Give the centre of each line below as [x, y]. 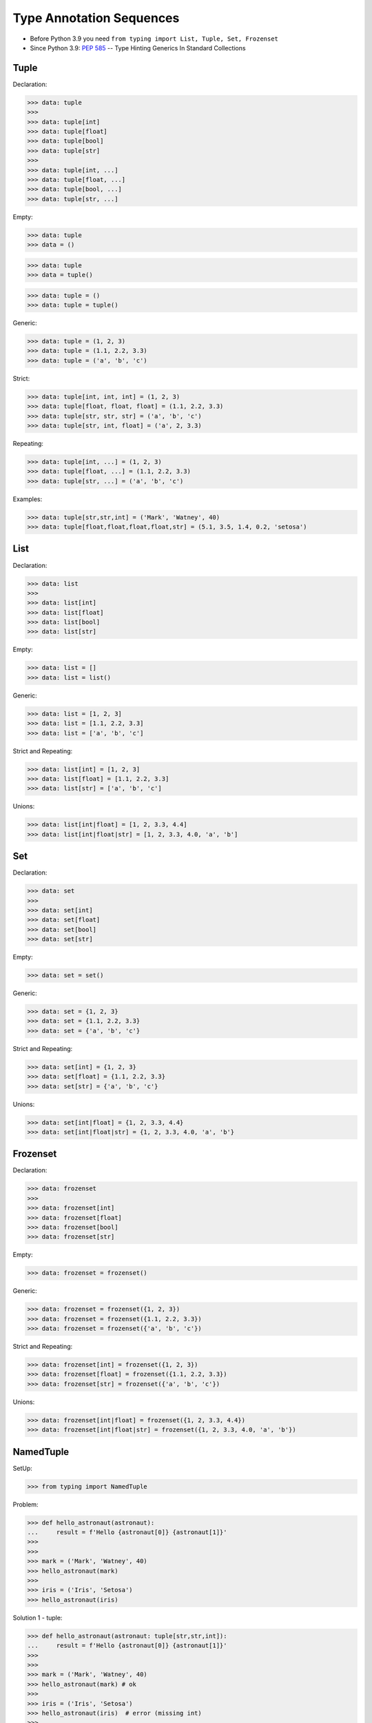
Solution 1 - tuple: [38, 1618]
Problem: [25, 1504]
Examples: [28, 499]
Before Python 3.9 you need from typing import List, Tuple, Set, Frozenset [154, 39]
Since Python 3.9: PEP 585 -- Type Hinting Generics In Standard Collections [138, 48]
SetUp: [22, 1468]
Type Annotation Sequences [96, 18]
